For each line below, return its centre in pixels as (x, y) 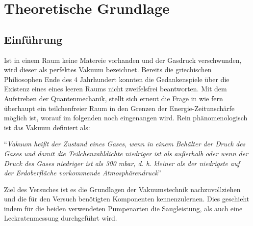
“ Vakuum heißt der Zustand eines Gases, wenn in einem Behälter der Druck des (125, 144)
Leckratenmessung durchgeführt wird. (61, 218)
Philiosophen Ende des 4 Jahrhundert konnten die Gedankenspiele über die (117, 79)
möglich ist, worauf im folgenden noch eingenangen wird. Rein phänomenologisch (126, 118)
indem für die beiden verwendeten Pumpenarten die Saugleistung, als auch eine (123, 208)
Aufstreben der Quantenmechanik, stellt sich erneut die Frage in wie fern (114, 98)
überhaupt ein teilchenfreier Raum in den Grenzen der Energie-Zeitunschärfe (119, 108)
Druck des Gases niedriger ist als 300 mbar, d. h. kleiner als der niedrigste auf (122, 163)
